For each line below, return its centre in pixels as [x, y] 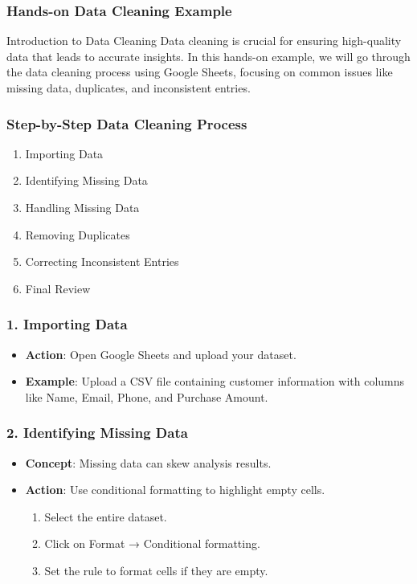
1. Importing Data [67, 324]
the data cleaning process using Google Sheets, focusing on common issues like [200, 72]
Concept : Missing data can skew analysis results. [148, 462]
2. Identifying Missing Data [97, 433]
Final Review [58, 288]
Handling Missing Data [82, 207]
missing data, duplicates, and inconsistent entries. [129, 88]
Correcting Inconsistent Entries [102, 261]
